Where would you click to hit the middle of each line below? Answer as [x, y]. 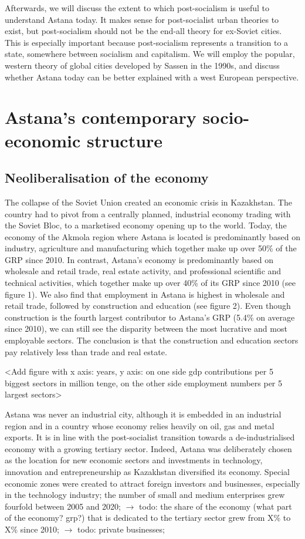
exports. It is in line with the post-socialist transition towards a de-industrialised [150, 437]
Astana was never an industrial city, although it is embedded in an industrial [143, 414]
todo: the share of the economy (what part [216, 506]
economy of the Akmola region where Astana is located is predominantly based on [153, 236]
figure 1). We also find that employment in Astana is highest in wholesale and [145, 294]
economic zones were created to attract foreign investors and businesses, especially [152, 483]
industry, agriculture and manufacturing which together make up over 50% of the [151, 248]
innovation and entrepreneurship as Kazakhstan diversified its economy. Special [147, 471]
